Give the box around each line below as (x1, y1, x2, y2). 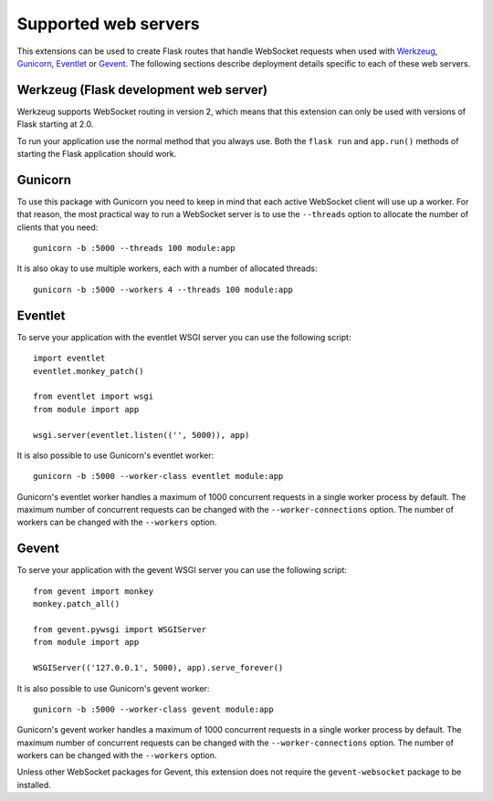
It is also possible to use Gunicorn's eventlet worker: (16, 450, 215, 461)
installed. (16, 779, 52, 790)
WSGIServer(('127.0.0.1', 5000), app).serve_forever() (33, 662, 284, 673)
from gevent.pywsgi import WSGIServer (33, 624, 207, 634)
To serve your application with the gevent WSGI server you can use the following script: (16, 565, 347, 576)
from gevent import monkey (33, 586, 154, 597)
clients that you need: (16, 222, 99, 233)
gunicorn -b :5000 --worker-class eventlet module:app (33, 471, 284, 482)
